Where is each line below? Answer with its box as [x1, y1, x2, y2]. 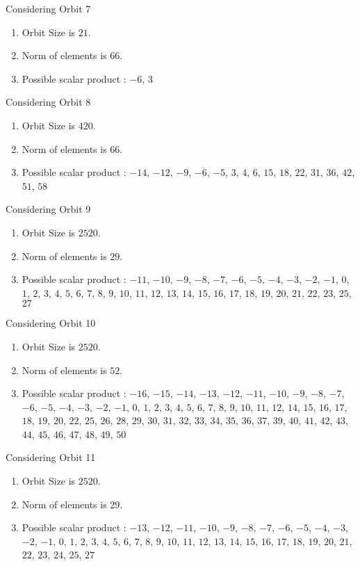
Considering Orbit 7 [6, 1, 91, 15]
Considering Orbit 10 [6, 316, 96, 330]
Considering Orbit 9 [6, 202, 91, 216]
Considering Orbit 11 [6, 450, 96, 464]
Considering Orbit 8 [6, 95, 91, 109]
